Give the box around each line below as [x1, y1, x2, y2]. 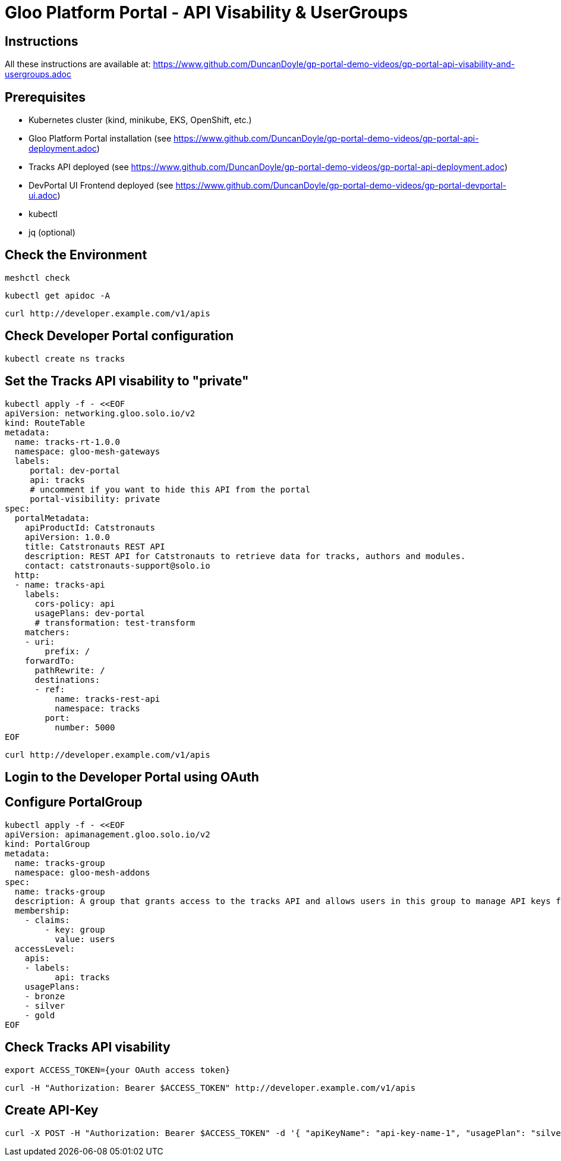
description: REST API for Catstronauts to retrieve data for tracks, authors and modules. [24, 551, 466, 561]
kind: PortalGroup [5, 839, 90, 849]
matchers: [24, 627, 70, 637]
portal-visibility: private [30, 494, 160, 504]
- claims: [24, 915, 70, 925]
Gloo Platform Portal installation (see [29, 133, 172, 144]
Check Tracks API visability [5, 1040, 171, 1055]
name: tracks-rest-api [55, 694, 160, 704]
